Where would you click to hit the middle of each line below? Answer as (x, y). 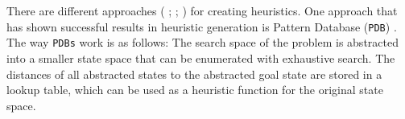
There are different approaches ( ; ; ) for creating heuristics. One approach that (202, 10)
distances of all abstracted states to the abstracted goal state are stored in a (194, 74)
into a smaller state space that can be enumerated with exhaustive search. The (201, 57)
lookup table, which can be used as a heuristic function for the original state (195, 90)
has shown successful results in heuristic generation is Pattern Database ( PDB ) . (202, 26)
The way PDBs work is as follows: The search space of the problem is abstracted (202, 42)
